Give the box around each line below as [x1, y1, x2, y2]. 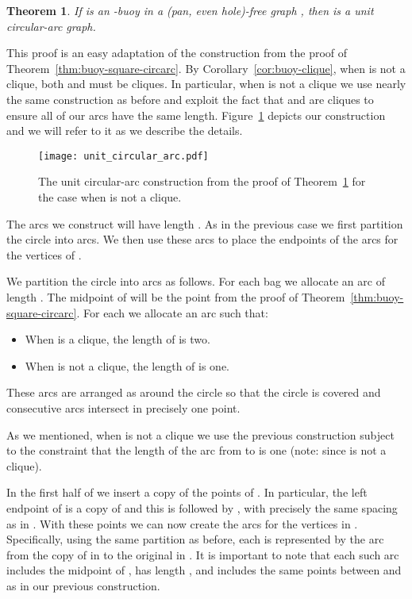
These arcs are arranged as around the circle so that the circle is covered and [6, 384, 381, 401]
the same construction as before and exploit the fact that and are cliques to [6, 90, 374, 107]
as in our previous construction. [6, 577, 160, 593]
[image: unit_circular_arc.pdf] [38, 150, 209, 162]
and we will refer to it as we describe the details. [6, 122, 243, 139]
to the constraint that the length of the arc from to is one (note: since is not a [6, 442, 387, 459]
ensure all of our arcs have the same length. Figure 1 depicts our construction [6, 106, 386, 123]
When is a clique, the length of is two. [25, 331, 210, 347]
